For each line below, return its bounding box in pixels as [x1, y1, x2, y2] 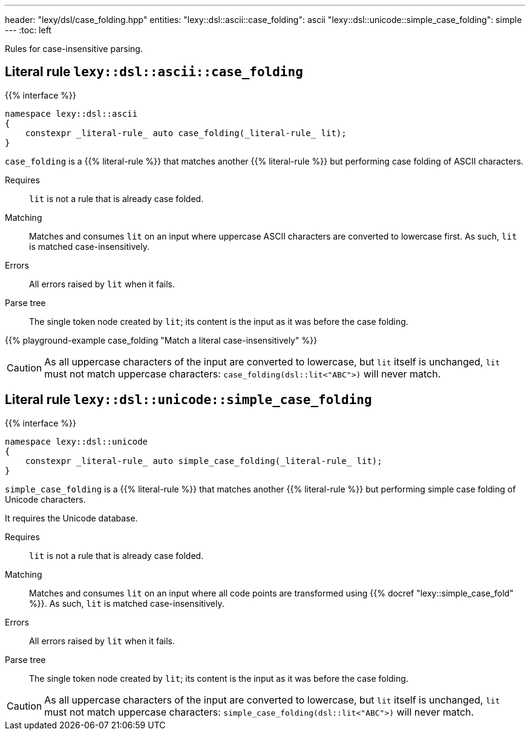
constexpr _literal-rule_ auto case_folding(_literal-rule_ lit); [25, 128, 347, 138]
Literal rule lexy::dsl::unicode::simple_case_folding [5, 392, 372, 408]
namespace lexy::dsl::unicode [5, 436, 148, 446]
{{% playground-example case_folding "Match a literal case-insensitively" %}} [5, 335, 318, 345]
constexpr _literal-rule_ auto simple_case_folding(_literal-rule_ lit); [25, 456, 382, 466]
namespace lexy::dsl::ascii [5, 108, 138, 119]
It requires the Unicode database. [5, 512, 138, 523]
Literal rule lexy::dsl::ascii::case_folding [5, 64, 303, 80]
